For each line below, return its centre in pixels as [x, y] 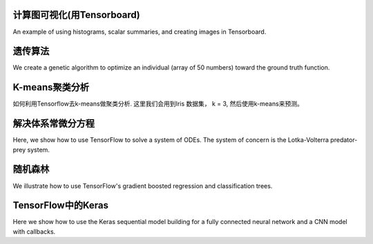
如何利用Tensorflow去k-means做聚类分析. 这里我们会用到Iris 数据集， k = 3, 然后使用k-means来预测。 [158, 104]
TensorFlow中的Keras [60, 206]
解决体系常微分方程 [54, 124]
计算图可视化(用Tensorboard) [77, 15]
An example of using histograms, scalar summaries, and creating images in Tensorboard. [140, 32]
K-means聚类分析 [51, 87]
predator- [344, 140]
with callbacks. [34, 232]
